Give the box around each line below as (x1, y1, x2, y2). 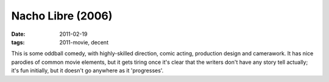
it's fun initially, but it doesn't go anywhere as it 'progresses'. (11, 67, 164, 74)
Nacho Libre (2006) (11, 9, 113, 22)
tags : (11, 38, 25, 46)
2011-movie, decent (59, 38, 109, 46)
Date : (11, 30, 26, 38)
